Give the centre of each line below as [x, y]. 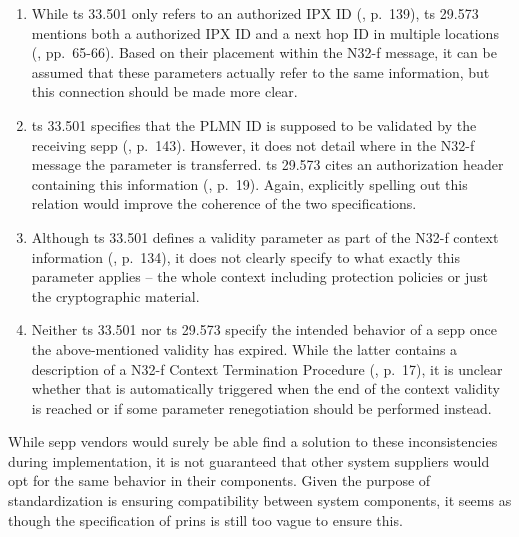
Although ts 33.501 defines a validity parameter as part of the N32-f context [265, 236]
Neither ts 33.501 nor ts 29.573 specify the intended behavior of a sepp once [264, 329]
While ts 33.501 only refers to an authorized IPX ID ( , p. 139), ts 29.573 [255, 13]
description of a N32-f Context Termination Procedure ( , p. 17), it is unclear [267, 368]
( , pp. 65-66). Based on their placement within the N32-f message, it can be [264, 52]
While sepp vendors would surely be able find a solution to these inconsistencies [253, 441]
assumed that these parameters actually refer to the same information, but [260, 71]
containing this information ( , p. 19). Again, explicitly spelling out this [249, 183]
